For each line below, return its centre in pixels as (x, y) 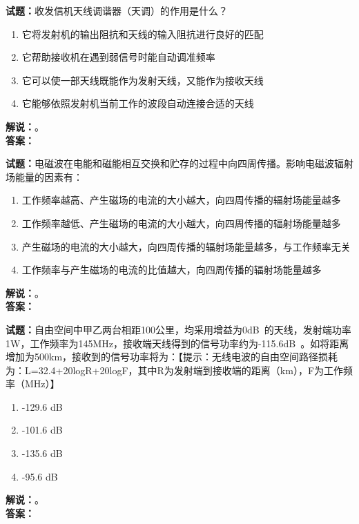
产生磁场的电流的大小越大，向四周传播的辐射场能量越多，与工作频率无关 (186, 246)
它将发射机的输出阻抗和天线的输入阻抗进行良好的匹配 (143, 33)
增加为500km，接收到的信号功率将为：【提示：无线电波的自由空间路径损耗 (172, 357)
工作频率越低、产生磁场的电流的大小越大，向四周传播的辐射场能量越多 (181, 223)
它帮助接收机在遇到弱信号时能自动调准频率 (118, 57)
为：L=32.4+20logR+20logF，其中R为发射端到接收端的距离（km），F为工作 (175, 370)
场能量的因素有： (44, 176)
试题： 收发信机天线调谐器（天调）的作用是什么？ (117, 10)
